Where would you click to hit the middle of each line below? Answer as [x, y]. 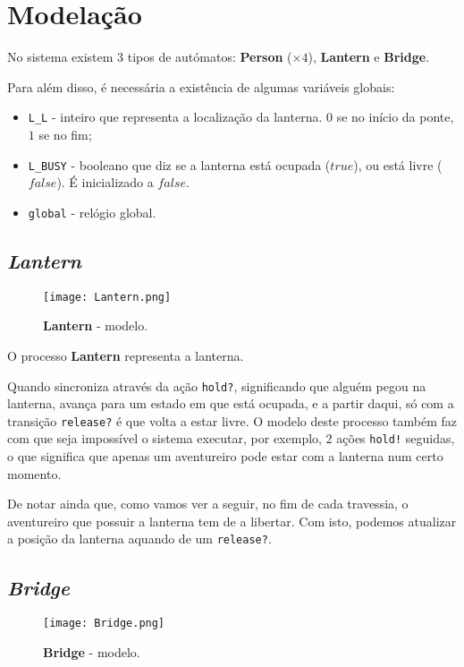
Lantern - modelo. [96, 325]
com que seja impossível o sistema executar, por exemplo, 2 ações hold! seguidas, [231, 438]
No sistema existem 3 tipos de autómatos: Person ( [150, 57]
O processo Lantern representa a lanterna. [126, 355]
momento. [34, 473]
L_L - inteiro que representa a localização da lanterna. [175, 117]
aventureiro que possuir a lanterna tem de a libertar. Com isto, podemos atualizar [232, 521]
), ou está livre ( [398, 164]
